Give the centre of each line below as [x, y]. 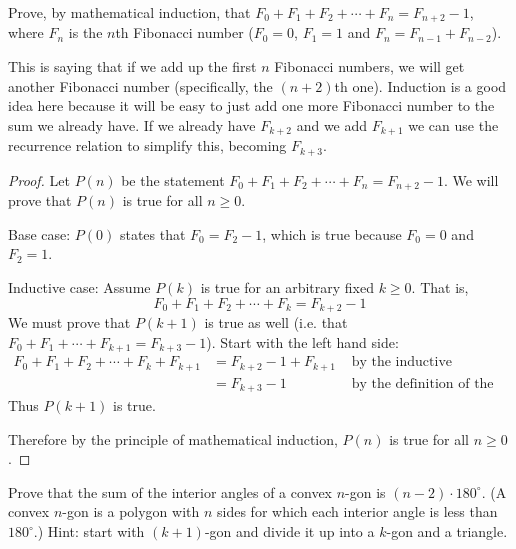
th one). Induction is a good [420, 85]
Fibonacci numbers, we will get [369, 66]
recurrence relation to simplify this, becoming [147, 145]
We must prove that [69, 322]
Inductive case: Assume [79, 286]
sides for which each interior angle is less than [357, 511]
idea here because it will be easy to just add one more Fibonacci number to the [251, 105]
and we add [332, 124]
